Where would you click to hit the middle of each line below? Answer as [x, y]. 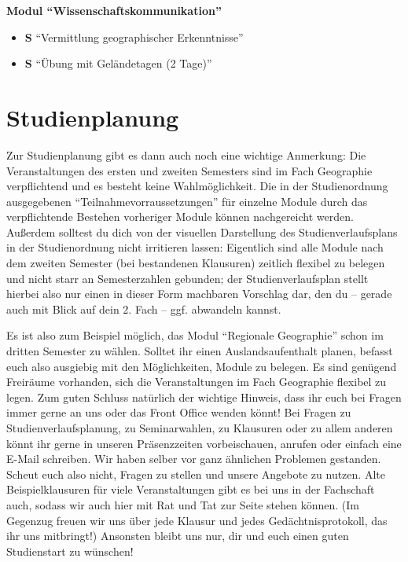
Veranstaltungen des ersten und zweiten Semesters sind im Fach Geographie [189, 170]
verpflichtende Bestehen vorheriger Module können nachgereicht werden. [180, 217]
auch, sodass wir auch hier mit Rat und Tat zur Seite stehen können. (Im [183, 504]
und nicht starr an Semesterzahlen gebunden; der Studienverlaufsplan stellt [187, 278]
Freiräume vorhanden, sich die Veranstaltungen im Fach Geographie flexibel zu [197, 382]
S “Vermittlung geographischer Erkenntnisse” [134, 37]
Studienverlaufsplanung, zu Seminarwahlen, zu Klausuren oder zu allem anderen [200, 428]
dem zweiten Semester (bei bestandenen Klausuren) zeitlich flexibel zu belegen [196, 263]
